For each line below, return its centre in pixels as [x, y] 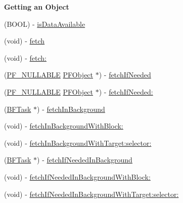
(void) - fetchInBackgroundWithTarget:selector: [78, 143]
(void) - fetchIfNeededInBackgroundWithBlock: [77, 176]
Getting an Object [37, 7]
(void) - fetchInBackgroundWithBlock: [64, 126]
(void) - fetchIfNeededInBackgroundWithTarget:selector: [91, 194]
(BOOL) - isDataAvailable [45, 24]
